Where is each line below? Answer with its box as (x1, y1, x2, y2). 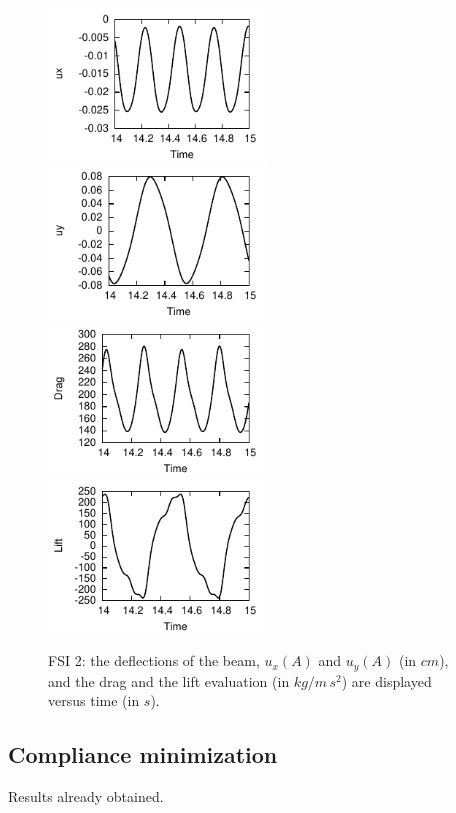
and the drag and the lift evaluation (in (48, 670, 290, 691)
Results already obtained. (8, 786, 164, 807)
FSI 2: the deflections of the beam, (48, 650, 260, 671)
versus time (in (48, 690, 140, 711)
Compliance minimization (8, 739, 278, 770)
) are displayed (341, 670, 432, 691)
